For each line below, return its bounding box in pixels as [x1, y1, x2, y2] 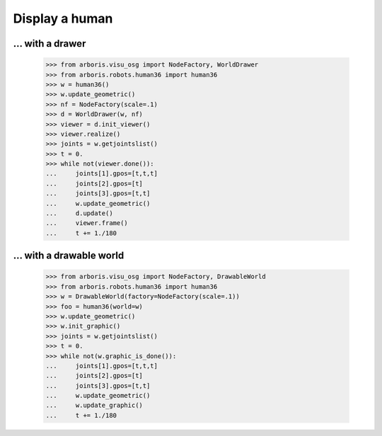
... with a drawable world [13, 250, 125, 262]
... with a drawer [13, 38, 86, 50]
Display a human [13, 11, 113, 26]
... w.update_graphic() [45, 401, 143, 410]
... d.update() [45, 210, 113, 217]
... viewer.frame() [45, 219, 129, 227]
